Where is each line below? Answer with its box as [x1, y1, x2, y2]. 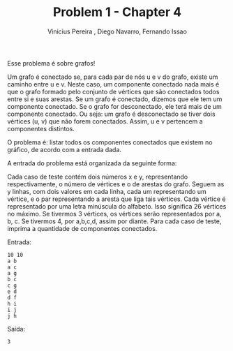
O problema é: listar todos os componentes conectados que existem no [7, 137, 213, 147]
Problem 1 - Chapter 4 [52, 4, 182, 20]
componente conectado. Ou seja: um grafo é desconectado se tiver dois [7, 110, 216, 118]
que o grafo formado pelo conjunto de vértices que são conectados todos [7, 87, 220, 96]
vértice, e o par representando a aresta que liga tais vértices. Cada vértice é [7, 195, 226, 203]
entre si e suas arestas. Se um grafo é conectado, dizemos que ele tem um [7, 95, 223, 103]
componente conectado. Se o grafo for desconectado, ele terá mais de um [7, 102, 222, 110]
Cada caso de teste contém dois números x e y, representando [7, 172, 188, 181]
